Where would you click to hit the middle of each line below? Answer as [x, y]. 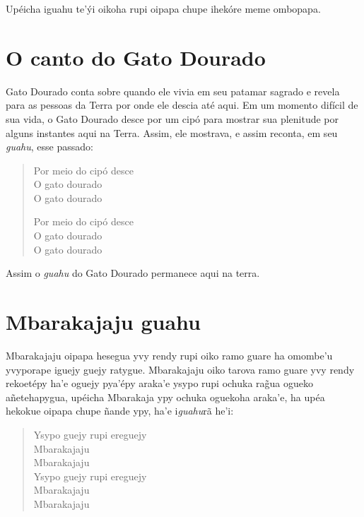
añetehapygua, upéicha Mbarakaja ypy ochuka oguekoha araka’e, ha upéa [165, 397]
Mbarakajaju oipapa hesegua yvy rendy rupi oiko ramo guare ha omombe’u [169, 355]
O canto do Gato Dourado [136, 57]
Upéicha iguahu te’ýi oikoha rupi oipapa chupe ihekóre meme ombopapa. [163, 8]
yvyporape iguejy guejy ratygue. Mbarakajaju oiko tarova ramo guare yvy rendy [180, 369]
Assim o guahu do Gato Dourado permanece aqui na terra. [133, 273]
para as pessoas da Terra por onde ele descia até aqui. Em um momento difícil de [182, 105]
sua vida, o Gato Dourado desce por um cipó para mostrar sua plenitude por [172, 118]
